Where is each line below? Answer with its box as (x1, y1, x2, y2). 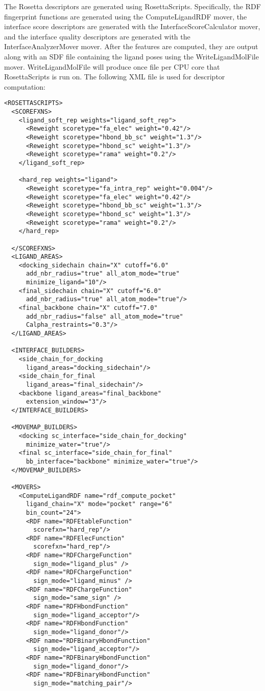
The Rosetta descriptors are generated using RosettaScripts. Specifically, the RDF (4, 1, 261, 11)
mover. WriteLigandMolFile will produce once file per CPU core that (4, 61, 220, 72)
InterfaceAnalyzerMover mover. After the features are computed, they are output (4, 41, 258, 52)
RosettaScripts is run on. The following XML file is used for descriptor (4, 71, 225, 82)
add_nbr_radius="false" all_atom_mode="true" (26, 312, 183, 320)
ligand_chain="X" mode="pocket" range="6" (26, 500, 173, 508)
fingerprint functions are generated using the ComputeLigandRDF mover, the (4, 11, 247, 22)
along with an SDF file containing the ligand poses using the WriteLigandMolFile (4, 51, 259, 61)
